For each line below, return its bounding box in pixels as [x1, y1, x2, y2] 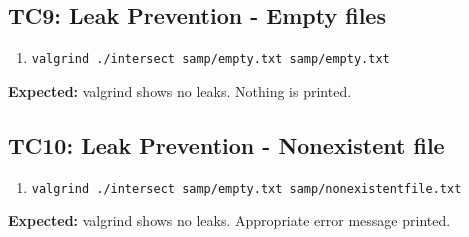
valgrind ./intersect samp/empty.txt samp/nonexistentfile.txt [31, 181, 462, 196]
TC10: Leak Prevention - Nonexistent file [8, 129, 445, 160]
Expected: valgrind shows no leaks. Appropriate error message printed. [8, 210, 451, 231]
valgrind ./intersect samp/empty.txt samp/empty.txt [31, 52, 390, 67]
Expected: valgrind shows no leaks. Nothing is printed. [8, 80, 352, 101]
